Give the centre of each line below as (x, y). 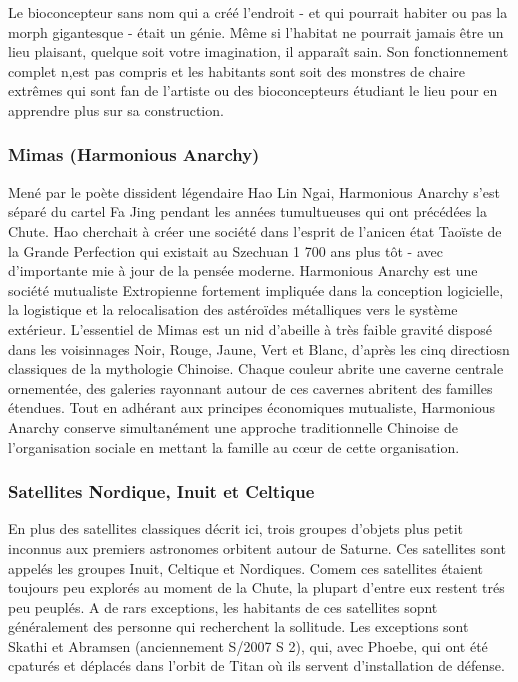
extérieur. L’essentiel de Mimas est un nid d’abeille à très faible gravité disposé (250, 328)
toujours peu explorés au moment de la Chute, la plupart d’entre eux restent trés (256, 587)
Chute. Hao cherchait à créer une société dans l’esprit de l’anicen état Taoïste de (255, 230)
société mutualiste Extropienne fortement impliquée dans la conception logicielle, (256, 289)
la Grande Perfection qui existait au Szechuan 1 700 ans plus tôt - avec (225, 250)
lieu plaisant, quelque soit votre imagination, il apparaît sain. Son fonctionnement (258, 51)
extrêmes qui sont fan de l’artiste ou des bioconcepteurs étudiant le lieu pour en (253, 90)
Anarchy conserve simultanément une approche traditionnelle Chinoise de (233, 426)
